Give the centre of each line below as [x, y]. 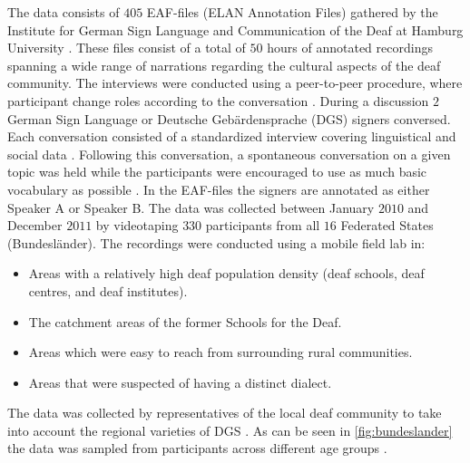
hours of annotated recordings [350, 48]
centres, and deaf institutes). [108, 290]
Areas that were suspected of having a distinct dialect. [180, 382]
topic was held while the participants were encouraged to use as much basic [217, 172]
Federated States [387, 225]
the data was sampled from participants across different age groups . [197, 448]
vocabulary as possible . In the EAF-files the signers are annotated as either [219, 189]
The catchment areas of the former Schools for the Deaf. [185, 321]
